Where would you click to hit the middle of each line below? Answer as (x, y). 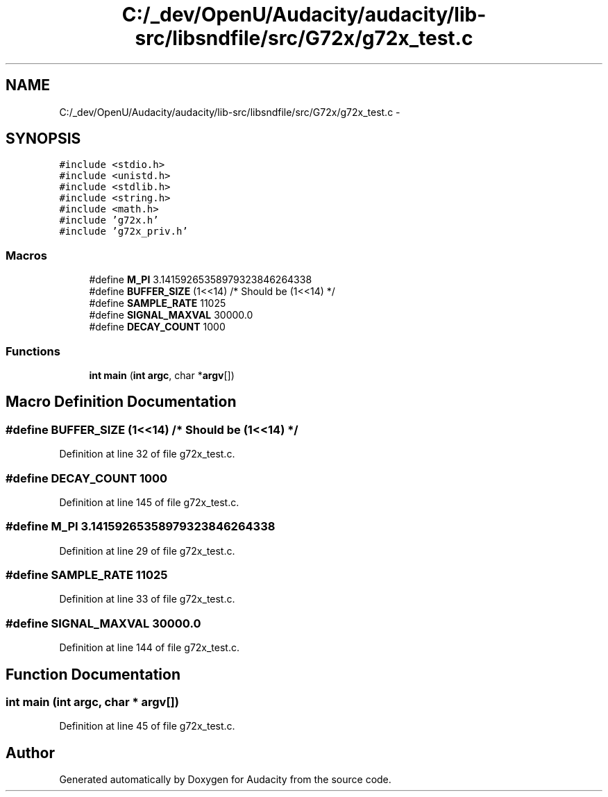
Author (30, 753)
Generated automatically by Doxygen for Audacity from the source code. (225, 780)
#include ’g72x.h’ (109, 220)
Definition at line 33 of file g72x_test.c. (147, 599)
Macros (26, 255)
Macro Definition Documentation (121, 402)
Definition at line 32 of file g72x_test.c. (147, 454)
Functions (33, 351)
